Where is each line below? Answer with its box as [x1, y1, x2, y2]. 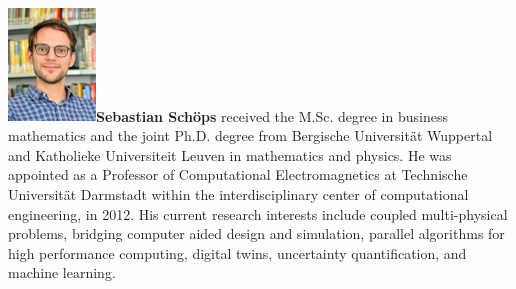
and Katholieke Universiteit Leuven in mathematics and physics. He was [8, 144, 452, 165]
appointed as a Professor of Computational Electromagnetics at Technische [8, 164, 468, 185]
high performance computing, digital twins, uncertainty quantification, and [8, 242, 467, 263]
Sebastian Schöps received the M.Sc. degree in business [96, 105, 448, 126]
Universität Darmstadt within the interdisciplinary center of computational [8, 184, 469, 205]
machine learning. [8, 262, 116, 283]
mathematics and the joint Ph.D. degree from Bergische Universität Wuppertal [8, 125, 493, 146]
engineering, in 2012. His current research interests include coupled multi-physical [8, 203, 508, 224]
